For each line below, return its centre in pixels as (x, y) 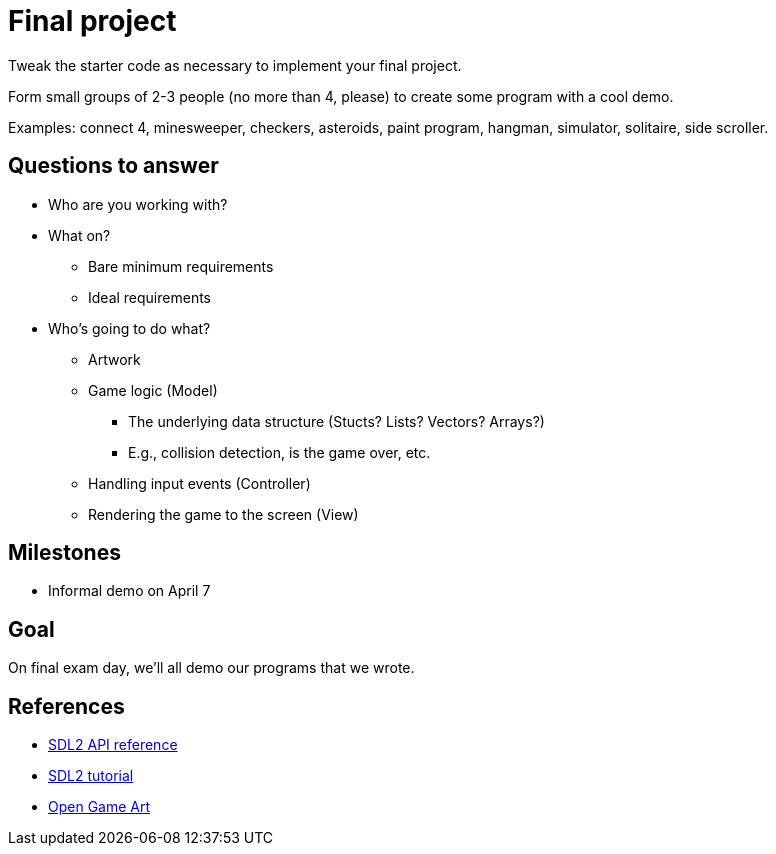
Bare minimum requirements (181, 266)
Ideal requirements (149, 297)
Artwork (114, 359)
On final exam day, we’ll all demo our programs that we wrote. (211, 668)
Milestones (64, 553)
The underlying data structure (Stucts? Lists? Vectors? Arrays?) (336, 421)
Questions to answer (113, 166)
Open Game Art (99, 807)
